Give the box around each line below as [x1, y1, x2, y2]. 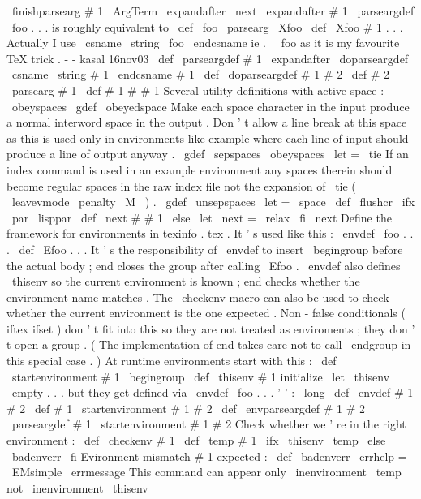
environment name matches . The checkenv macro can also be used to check [6, 288, 389, 305]
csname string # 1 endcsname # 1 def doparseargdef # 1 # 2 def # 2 [11, 66, 390, 83]
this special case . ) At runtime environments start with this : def [6, 352, 337, 369]
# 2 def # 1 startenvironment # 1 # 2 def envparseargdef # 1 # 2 [6, 399, 366, 416]
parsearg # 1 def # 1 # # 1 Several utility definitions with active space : [11, 81, 384, 98]
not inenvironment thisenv [6, 479, 148, 496]
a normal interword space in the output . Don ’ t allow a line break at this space [6, 114, 407, 131]
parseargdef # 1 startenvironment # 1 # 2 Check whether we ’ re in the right [11, 415, 406, 432]
